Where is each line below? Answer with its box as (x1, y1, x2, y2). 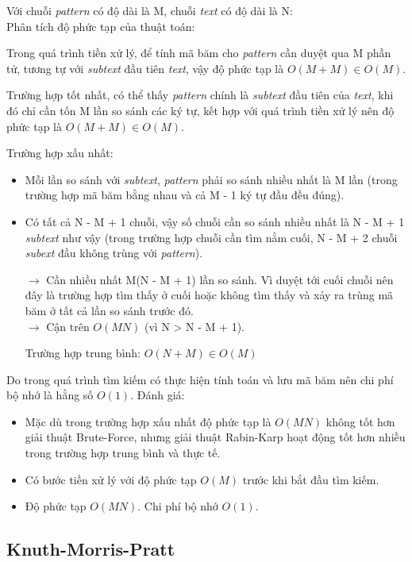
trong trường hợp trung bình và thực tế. (25, 445, 221, 461)
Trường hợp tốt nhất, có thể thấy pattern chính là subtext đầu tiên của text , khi (6, 87, 394, 103)
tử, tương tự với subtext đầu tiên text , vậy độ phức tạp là (6, 60, 284, 76)
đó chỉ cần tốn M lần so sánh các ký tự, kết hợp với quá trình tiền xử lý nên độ (6, 102, 395, 118)
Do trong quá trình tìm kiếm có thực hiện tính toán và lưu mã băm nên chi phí (6, 371, 394, 387)
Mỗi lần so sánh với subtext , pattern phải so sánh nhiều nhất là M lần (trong (25, 171, 398, 187)
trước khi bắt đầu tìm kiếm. (242, 471, 379, 487)
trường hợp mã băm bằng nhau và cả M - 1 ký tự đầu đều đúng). (25, 187, 345, 203)
